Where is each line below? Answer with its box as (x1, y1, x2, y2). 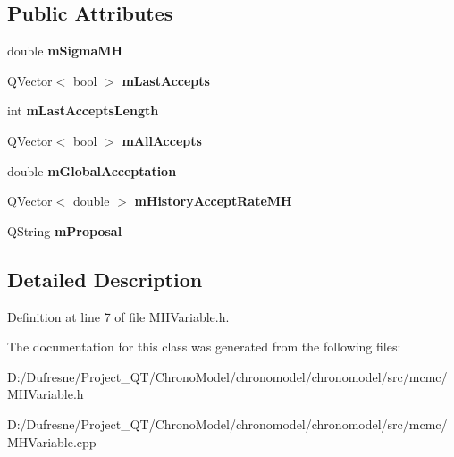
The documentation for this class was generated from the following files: (7, 337, 401, 356)
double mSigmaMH (7, 41, 123, 60)
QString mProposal (7, 221, 122, 240)
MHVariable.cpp (7, 432, 97, 451)
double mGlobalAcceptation (7, 161, 177, 180)
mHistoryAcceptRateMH (134, 191, 292, 210)
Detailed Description (7, 265, 203, 292)
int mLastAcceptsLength (7, 101, 159, 120)
